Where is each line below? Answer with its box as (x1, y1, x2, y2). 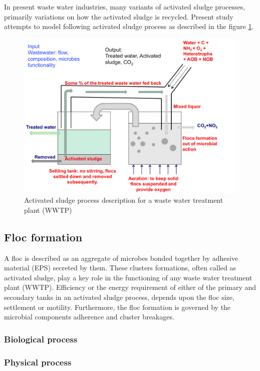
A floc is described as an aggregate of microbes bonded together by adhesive (4, 252, 238, 263)
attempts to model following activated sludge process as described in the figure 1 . (4, 21, 254, 32)
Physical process (4, 355, 72, 368)
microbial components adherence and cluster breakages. (4, 311, 174, 322)
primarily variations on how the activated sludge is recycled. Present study (4, 11, 233, 22)
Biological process (4, 332, 78, 345)
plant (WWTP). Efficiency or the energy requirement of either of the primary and (4, 282, 256, 292)
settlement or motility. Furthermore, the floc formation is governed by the (4, 301, 231, 312)
